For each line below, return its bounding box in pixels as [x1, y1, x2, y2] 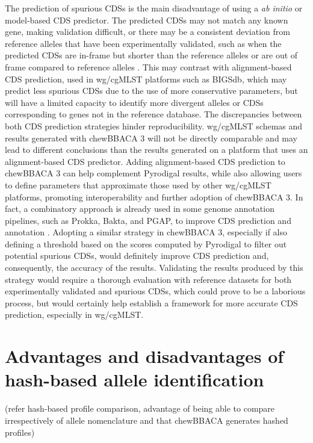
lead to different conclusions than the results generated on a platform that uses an [5, 143, 308, 156]
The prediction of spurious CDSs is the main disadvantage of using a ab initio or [5, 2, 303, 14]
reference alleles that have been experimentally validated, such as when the [5, 37, 282, 49]
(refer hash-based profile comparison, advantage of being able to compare [5, 402, 275, 415]
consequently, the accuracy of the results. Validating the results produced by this [5, 261, 303, 274]
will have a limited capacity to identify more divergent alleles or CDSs [5, 96, 264, 108]
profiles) [5, 426, 35, 438]
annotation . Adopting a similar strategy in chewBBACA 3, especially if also [5, 226, 287, 238]
